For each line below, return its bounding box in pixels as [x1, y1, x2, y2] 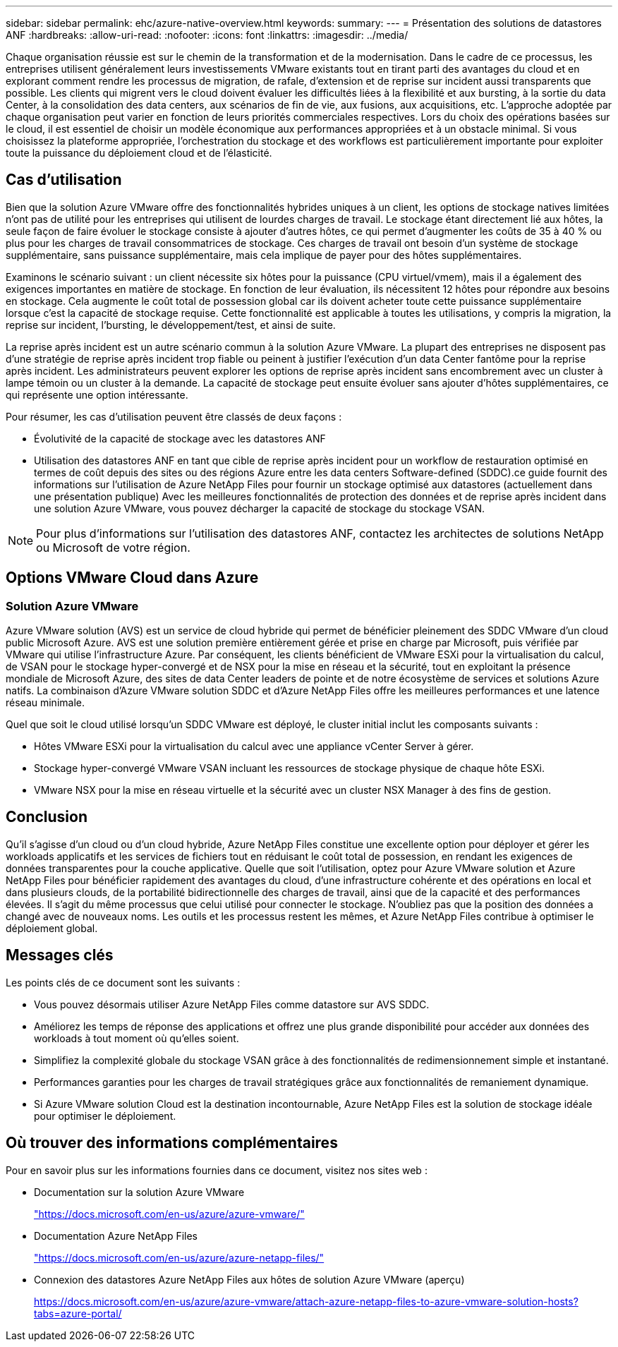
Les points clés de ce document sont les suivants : [6, 976, 241, 989]
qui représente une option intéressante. [6, 388, 188, 401]
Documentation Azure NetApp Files [34, 1229, 198, 1242]
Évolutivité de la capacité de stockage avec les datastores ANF [34, 432, 326, 445]
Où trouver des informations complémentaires [6, 1134, 338, 1152]
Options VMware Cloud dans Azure [6, 569, 259, 587]
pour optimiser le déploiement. [34, 1109, 176, 1122]
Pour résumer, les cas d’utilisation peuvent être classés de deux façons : [6, 410, 342, 423]
